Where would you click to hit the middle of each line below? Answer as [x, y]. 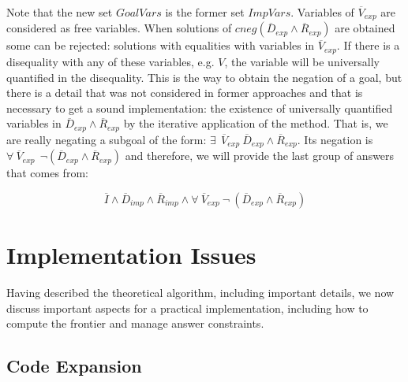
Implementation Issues [131, 254]
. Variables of [322, 12]
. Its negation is [335, 139]
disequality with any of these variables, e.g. [110, 61]
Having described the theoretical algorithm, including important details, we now [200, 292]
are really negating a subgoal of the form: [107, 139]
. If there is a [368, 45]
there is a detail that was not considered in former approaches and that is [185, 93]
